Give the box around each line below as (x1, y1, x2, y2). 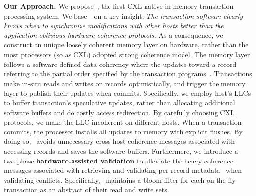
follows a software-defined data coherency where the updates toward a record (4, 59, 237, 69)
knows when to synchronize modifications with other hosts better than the (4, 20, 224, 31)
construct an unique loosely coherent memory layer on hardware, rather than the (4, 39, 249, 50)
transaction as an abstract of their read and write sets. (4, 184, 169, 195)
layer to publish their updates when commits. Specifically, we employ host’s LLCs (4, 88, 251, 98)
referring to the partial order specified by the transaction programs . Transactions (4, 68, 252, 79)
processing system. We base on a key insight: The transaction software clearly (4, 10, 243, 21)
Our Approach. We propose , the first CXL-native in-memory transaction (4, 1, 234, 11)
